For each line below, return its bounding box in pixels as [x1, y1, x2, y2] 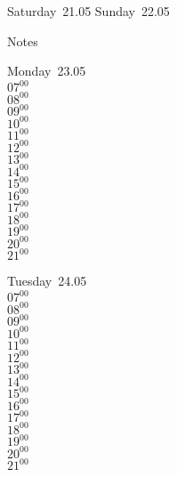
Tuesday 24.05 [7, 271, 87, 290]
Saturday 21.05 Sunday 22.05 [7, 2, 170, 20]
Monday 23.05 [7, 61, 86, 80]
